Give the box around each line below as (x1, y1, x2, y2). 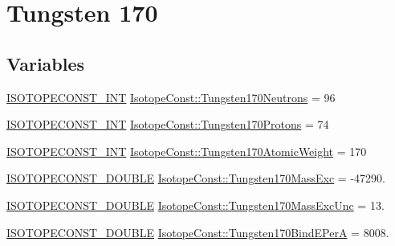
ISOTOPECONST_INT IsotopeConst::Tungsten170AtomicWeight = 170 (6, 142, 367, 159)
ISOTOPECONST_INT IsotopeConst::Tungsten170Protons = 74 (6, 116, 329, 133)
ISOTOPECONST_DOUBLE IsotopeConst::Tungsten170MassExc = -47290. (6, 170, 385, 187)
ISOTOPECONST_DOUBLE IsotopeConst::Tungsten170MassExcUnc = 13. (6, 196, 385, 213)
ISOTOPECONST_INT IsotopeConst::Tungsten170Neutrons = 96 (6, 88, 336, 105)
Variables (6, 51, 85, 76)
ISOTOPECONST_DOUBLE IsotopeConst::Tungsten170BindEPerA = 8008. (6, 223, 389, 240)
